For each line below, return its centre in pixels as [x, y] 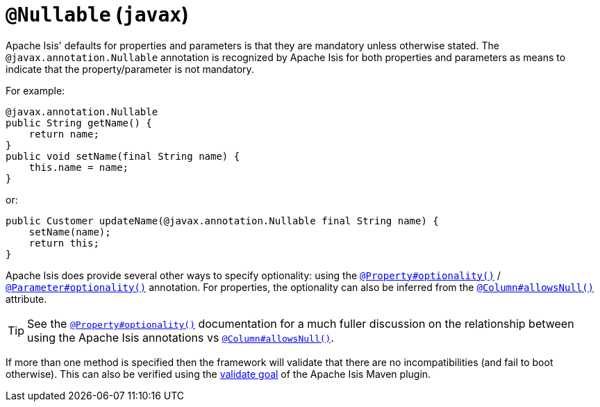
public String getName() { [79, 123]
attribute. [26, 299]
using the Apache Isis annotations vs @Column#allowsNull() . [181, 337]
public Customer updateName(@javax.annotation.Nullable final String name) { [222, 221]
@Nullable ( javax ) [97, 15]
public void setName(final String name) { [123, 156]
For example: [35, 90]
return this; [64, 243]
